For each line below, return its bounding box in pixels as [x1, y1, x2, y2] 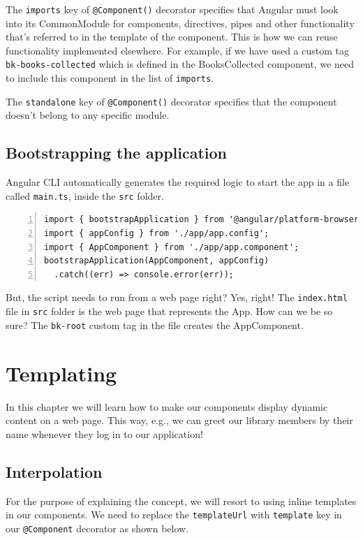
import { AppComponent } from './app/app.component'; [44, 242, 299, 252]
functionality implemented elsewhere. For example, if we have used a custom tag [6, 43, 350, 57]
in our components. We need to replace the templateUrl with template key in [6, 507, 342, 522]
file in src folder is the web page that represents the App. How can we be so [6, 304, 333, 319]
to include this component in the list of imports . [6, 71, 214, 85]
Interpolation [6, 460, 103, 482]
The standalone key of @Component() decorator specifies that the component [6, 94, 337, 108]
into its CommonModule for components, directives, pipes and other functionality [6, 15, 355, 30]
